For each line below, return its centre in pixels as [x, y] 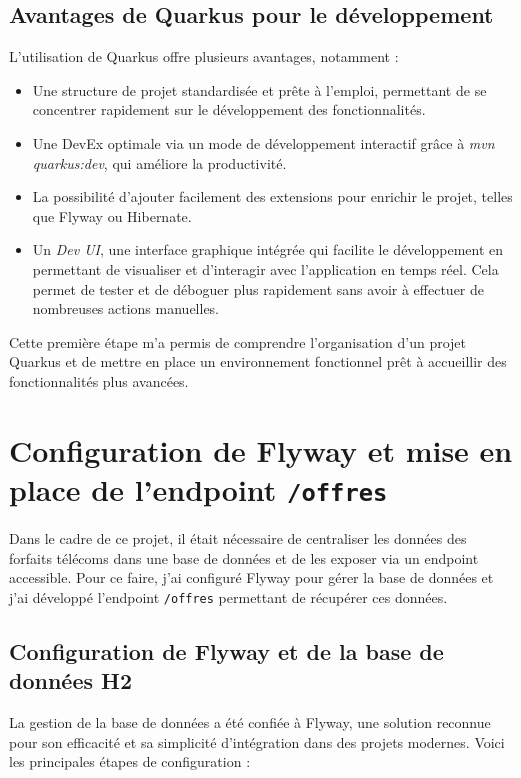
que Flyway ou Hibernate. [112, 215]
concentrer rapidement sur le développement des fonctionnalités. [229, 109]
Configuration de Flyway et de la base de [226, 650]
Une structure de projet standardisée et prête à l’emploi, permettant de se [259, 89]
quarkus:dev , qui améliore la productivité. [159, 162]
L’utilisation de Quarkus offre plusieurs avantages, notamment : [204, 56]
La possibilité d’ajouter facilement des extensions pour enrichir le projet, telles [272, 196]
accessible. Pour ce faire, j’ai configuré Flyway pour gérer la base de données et [251, 577]
